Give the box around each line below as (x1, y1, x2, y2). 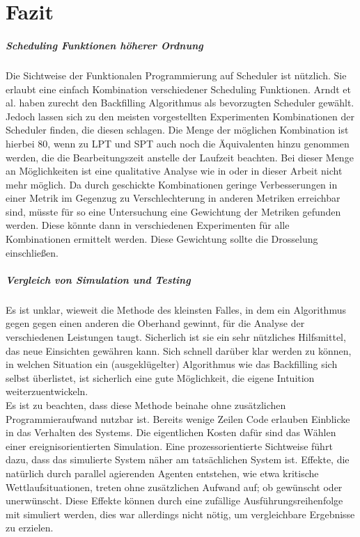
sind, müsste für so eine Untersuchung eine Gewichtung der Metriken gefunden (6, 204, 341, 218)
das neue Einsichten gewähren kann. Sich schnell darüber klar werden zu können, (6, 343, 352, 358)
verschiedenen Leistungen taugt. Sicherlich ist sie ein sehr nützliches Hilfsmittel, (6, 330, 346, 344)
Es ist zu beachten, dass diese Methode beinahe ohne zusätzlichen (6, 397, 286, 412)
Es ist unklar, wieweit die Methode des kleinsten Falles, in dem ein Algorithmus (6, 302, 346, 316)
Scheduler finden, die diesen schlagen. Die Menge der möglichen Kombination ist (6, 122, 349, 137)
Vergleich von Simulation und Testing (6, 272, 191, 287)
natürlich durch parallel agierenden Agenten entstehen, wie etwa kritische (6, 465, 319, 480)
